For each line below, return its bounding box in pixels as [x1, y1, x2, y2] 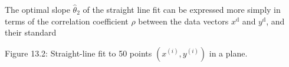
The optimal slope [5, 3, 70, 15]
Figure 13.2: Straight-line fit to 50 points [5, 47, 152, 59]
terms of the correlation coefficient [5, 15, 129, 27]
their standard [5, 26, 57, 38]
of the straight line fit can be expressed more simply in [83, 3, 281, 15]
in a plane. [209, 47, 248, 59]
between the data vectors [138, 15, 229, 27]
